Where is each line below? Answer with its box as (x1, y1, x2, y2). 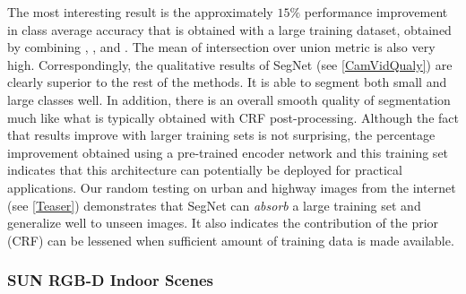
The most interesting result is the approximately (7, 3, 273, 21)
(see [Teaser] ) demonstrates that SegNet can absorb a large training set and (7, 195, 421, 214)
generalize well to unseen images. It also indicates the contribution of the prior (7, 213, 439, 232)
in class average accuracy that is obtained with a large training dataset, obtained (7, 20, 452, 39)
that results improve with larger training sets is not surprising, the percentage (7, 125, 436, 144)
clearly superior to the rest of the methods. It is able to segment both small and (7, 73, 447, 91)
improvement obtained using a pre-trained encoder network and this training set (7, 143, 449, 161)
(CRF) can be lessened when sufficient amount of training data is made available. (7, 230, 454, 249)
